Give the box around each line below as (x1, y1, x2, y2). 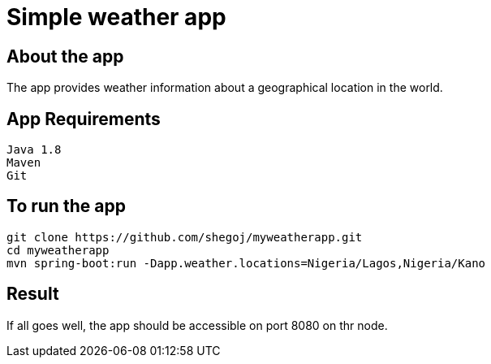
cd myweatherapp (6, 243, 110, 257)
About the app (6, 45, 124, 67)
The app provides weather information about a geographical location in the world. (6, 80, 443, 95)
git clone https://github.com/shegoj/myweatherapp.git (6, 230, 363, 244)
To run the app (6, 196, 126, 217)
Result (6, 284, 59, 305)
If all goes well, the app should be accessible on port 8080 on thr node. (6, 318, 388, 332)
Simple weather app (6, 3, 226, 31)
